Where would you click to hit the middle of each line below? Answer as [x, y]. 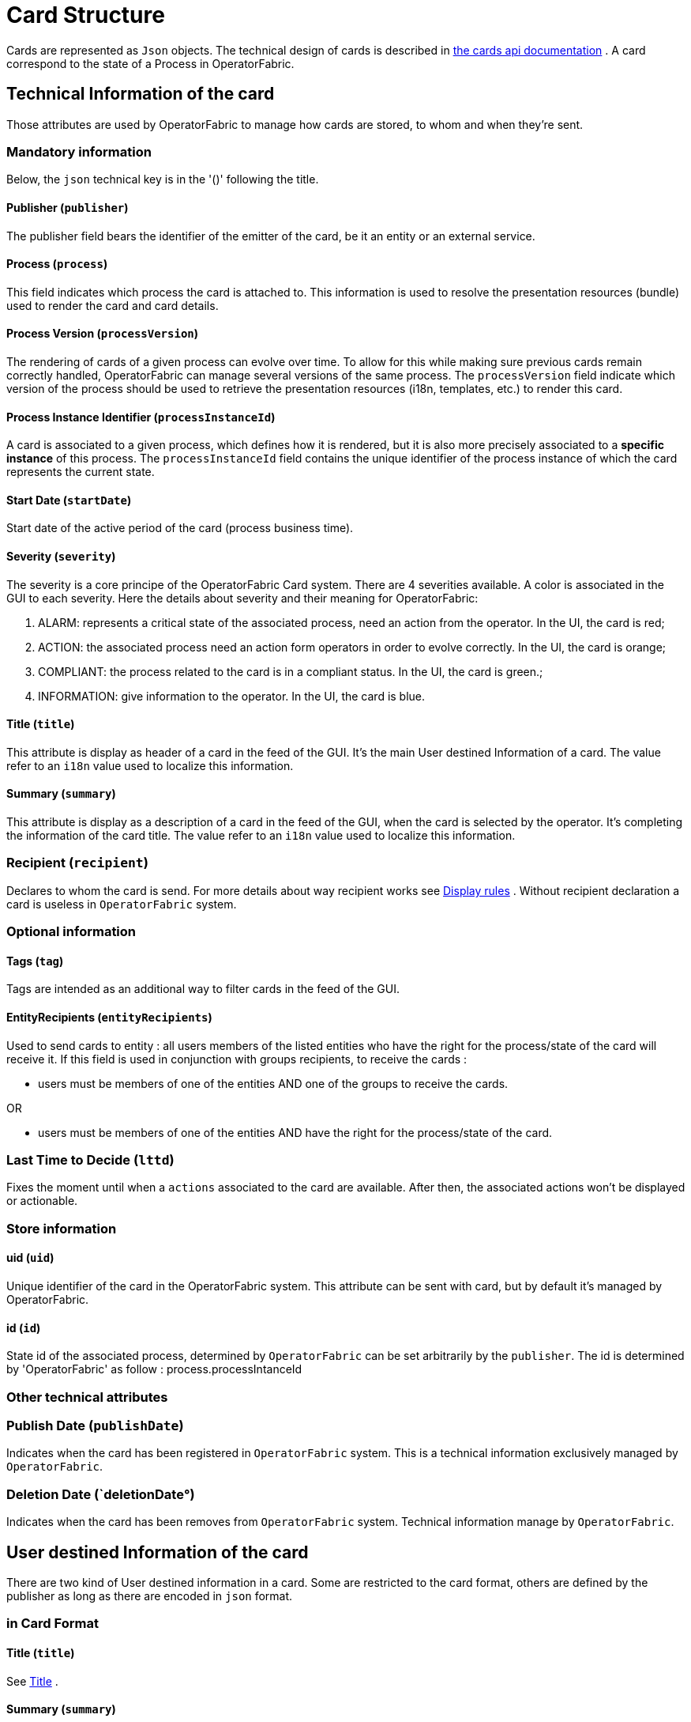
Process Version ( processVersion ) [103, 334]
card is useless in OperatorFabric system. [122, 904]
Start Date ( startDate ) [69, 500]
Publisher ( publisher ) [68, 207]
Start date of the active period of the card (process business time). [180, 528]
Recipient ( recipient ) [77, 863]
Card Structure [86, 15]
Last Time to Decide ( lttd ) [90, 1160]
